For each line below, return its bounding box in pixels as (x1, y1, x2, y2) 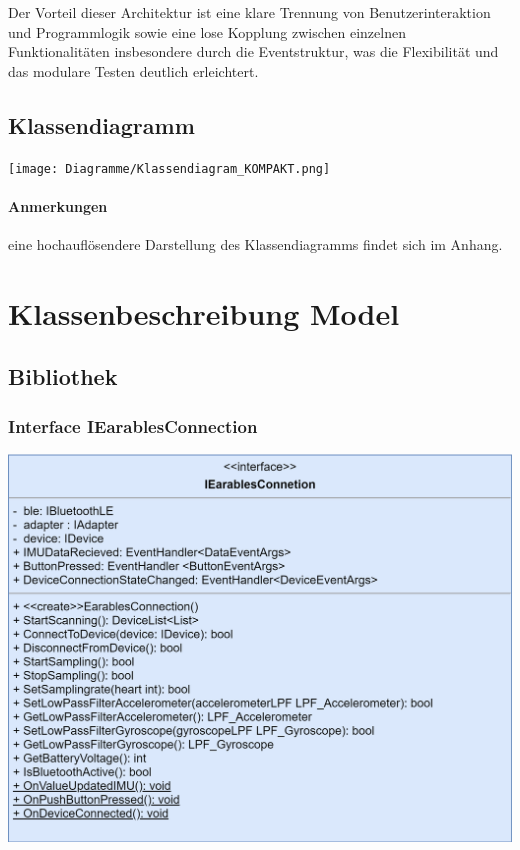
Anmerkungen (8, 195, 108, 216)
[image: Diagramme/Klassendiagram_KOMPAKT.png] (8, 161, 331, 176)
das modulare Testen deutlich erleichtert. (8, 60, 259, 81)
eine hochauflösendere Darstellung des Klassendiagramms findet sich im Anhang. (8, 234, 503, 255)
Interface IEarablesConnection (8, 413, 258, 438)
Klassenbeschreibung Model (8, 292, 400, 333)
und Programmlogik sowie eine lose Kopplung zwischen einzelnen (8, 21, 406, 42)
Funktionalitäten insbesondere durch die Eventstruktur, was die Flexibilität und (8, 41, 499, 62)
